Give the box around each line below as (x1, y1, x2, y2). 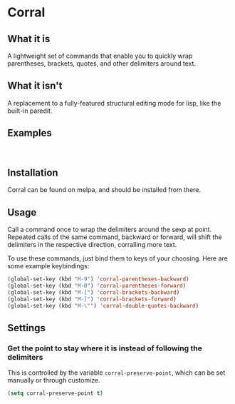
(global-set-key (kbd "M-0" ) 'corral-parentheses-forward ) (7, 283, 187, 290)
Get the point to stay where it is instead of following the (7, 343, 203, 353)
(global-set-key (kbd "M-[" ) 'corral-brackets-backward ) (7, 289, 180, 296)
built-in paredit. (7, 106, 53, 115)
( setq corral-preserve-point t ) (7, 390, 103, 397)
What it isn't (7, 80, 63, 92)
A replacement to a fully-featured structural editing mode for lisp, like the (7, 99, 221, 107)
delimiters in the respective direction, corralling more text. (7, 241, 177, 249)
